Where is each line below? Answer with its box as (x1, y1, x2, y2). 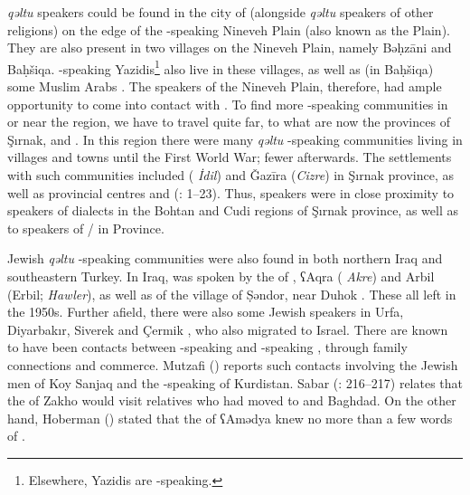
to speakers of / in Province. (7, 218, 164, 237)
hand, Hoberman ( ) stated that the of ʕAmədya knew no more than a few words (7, 408, 453, 427)
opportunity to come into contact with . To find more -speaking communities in (7, 94, 448, 113)
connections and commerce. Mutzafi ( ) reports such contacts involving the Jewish (7, 355, 458, 374)
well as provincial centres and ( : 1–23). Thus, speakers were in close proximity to (7, 183, 455, 202)
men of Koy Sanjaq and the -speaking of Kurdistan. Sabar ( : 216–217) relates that (7, 373, 464, 392)
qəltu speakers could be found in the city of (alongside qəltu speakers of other (7, 3, 434, 21)
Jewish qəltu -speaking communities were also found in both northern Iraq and (7, 249, 443, 268)
